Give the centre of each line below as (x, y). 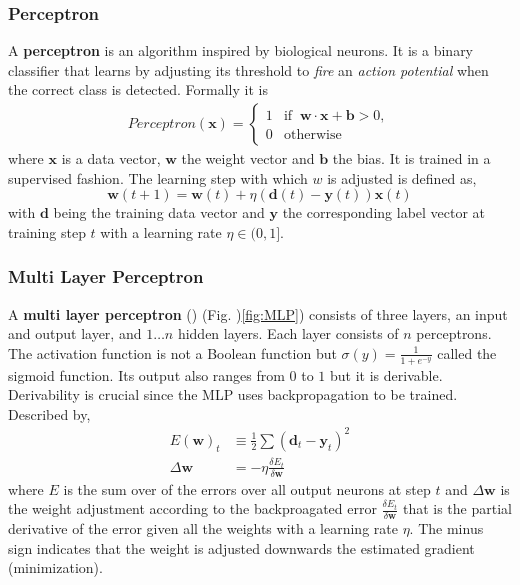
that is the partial (457, 508)
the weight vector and (248, 158)
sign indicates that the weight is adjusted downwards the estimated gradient (241, 547)
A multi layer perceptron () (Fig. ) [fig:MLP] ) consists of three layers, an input (258, 313)
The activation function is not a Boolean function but (172, 352)
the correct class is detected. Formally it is (138, 89)
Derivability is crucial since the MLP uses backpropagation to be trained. (233, 394)
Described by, (49, 413)
